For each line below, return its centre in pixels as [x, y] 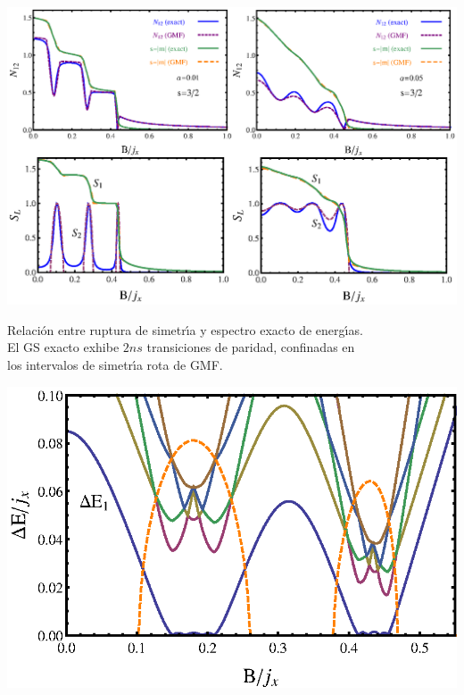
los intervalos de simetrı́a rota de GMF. [115, 364]
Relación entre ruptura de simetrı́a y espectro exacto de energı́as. [185, 329]
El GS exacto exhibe [63, 347]
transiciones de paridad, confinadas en [251, 347]
